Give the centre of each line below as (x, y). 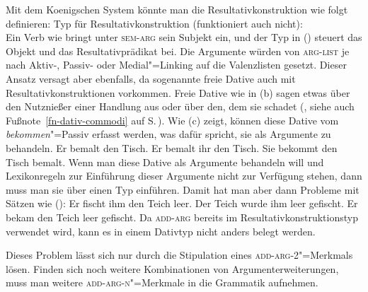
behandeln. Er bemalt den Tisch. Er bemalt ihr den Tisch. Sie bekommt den (172, 147)
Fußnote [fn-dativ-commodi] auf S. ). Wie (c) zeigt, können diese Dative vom (172, 120)
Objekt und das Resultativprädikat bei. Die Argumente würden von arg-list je (178, 51)
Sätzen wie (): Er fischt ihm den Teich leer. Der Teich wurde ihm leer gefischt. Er (182, 203)
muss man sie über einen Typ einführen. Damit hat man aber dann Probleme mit (183, 189)
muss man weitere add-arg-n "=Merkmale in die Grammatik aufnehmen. (162, 282)
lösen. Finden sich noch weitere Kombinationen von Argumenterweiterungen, (172, 268)
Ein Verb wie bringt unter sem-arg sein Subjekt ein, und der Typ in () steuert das (184, 37)
